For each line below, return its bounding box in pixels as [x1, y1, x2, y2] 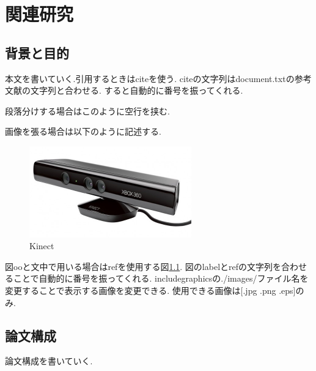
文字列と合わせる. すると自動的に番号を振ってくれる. [30, 84, 243, 97]
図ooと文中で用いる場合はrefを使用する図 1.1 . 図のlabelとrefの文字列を [5, 260, 282, 272]
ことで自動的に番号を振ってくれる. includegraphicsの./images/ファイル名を [13, 272, 309, 285]
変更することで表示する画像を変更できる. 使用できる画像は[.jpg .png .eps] [5, 284, 296, 297]
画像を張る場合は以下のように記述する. [5, 125, 161, 138]
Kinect [29, 239, 54, 252]
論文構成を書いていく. [5, 354, 93, 367]
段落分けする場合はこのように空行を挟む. [5, 104, 170, 117]
